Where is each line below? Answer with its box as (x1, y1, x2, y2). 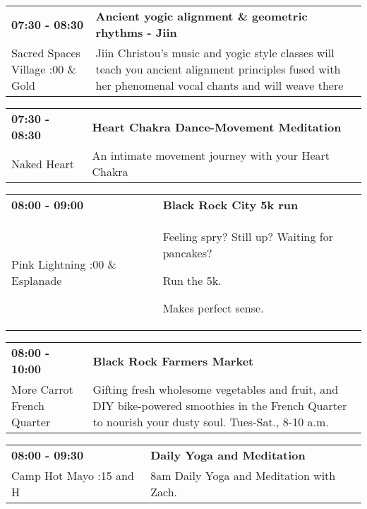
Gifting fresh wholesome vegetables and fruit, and (92, 381, 339, 397)
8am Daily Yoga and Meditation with (150, 467, 336, 484)
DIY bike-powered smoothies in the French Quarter (92, 397, 347, 414)
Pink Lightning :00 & (11, 256, 116, 272)
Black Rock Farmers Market (92, 352, 254, 369)
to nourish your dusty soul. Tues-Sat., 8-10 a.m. (92, 414, 329, 430)
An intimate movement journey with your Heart (92, 147, 330, 163)
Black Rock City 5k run (162, 197, 299, 213)
